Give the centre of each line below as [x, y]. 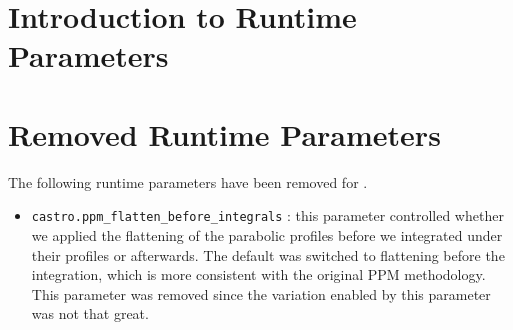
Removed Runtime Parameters [224, 133]
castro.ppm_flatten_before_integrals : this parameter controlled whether [267, 215]
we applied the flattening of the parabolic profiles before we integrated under [267, 234]
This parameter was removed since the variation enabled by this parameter [261, 293]
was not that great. [90, 313]
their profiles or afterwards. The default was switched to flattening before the [268, 254]
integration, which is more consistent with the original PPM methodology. [258, 274]
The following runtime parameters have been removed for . [188, 181]
